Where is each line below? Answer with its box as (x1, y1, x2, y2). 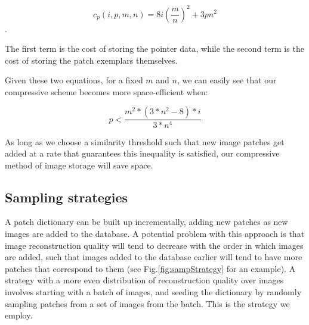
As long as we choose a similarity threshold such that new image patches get (5, 135, 285, 148)
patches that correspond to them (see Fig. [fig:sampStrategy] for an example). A (5, 262, 296, 274)
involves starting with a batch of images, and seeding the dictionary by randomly (5, 286, 302, 298)
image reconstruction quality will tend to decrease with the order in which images (5, 239, 304, 251)
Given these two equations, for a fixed (5, 74, 143, 86)
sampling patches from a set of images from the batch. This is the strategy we (5, 297, 290, 310)
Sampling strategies (5, 187, 128, 206)
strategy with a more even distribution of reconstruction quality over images (5, 274, 284, 286)
